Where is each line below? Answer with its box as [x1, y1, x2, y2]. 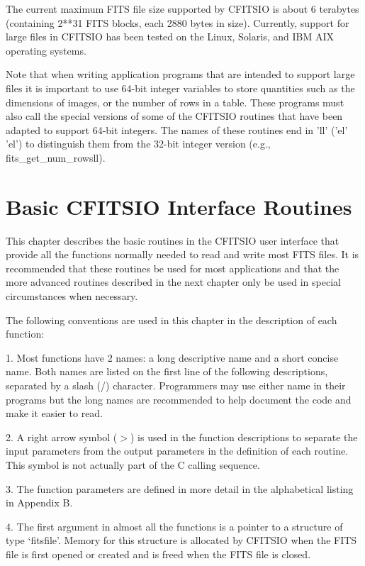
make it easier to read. [6, 406, 103, 421]
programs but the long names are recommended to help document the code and [6, 392, 352, 406]
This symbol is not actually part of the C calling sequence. [6, 457, 260, 472]
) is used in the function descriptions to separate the [130, 429, 358, 444]
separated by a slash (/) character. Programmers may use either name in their [6, 378, 346, 392]
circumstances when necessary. [6, 289, 138, 304]
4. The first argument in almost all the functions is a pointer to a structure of [6, 518, 343, 533]
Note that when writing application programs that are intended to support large [6, 67, 355, 82]
